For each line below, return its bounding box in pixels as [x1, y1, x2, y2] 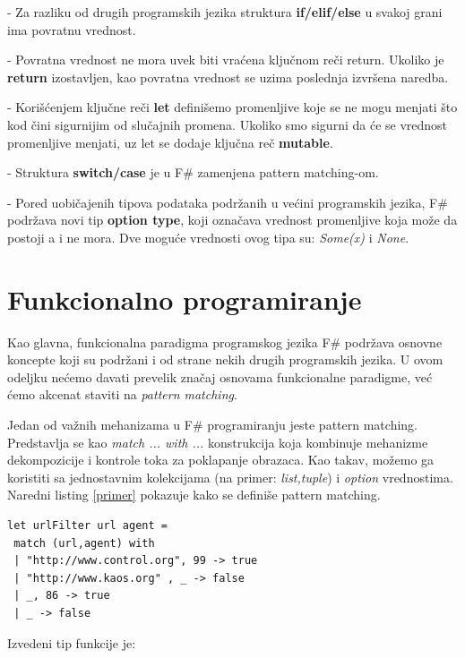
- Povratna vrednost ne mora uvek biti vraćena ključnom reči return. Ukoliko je [7, 50, 444, 69]
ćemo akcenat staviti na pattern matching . [7, 385, 237, 404]
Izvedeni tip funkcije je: [7, 633, 136, 652]
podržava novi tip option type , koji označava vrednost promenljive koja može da [7, 210, 458, 229]
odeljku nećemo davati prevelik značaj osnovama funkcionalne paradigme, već [7, 367, 433, 386]
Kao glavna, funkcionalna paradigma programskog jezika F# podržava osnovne [7, 332, 443, 351]
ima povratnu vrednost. [7, 20, 136, 38]
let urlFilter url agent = [7, 519, 168, 532]
